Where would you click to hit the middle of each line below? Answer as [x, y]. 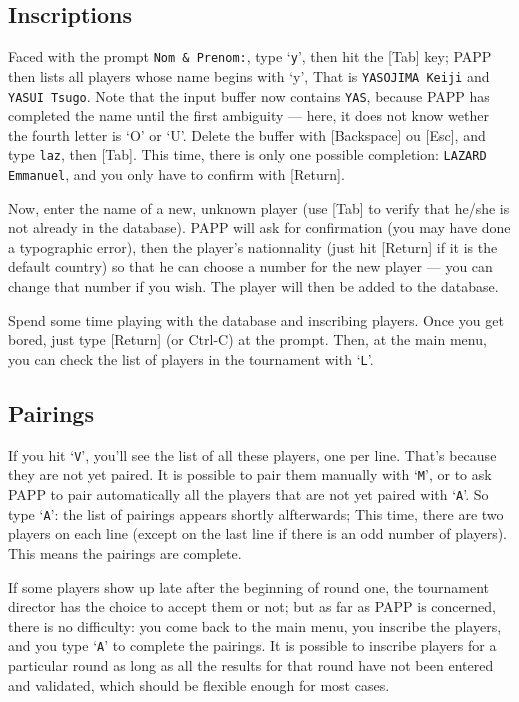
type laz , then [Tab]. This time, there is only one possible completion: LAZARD [247, 154]
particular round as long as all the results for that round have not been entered [251, 664]
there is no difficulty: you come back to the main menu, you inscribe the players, [255, 625]
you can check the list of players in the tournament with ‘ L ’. [191, 358]
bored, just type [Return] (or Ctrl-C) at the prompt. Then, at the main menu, [247, 339]
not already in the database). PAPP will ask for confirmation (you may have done [259, 227]
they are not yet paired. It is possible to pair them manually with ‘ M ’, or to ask [250, 474]
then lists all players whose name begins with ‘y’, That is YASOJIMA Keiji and [249, 75]
